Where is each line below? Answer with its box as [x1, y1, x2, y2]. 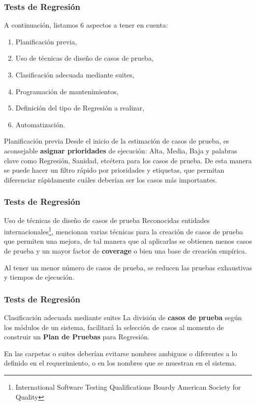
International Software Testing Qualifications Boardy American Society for [15, 381, 241, 392]
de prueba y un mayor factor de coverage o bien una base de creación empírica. [4, 246, 247, 256]
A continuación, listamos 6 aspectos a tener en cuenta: [4, 20, 168, 30]
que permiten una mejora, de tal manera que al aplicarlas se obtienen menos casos [4, 236, 252, 246]
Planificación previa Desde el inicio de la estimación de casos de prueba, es [4, 136, 229, 146]
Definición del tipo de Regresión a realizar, [15, 103, 144, 113]
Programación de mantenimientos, [15, 86, 119, 96]
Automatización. [15, 119, 65, 129]
